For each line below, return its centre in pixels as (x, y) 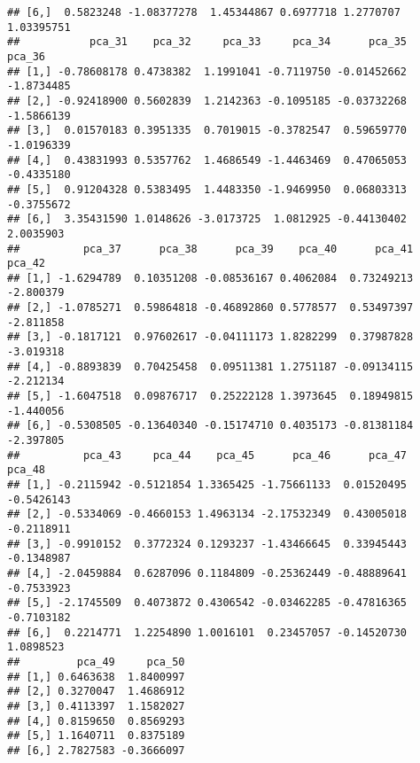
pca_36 (26, 56)
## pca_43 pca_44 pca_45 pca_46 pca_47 (207, 455)
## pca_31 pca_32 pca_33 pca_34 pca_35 (207, 42)
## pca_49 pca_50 (96, 662)
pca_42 (26, 264)
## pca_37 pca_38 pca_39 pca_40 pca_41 (210, 249)
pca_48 (26, 470)
